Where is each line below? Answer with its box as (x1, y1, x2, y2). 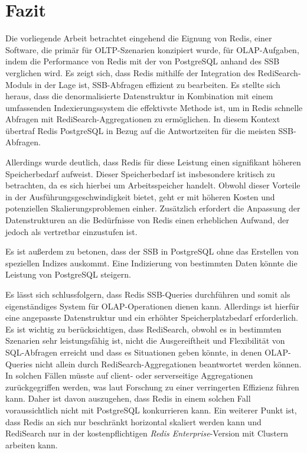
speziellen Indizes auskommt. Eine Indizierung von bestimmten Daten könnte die (5, 256, 298, 269)
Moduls (5, 78, 32, 90)
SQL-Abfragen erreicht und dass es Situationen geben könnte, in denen (5, 346, 262, 358)
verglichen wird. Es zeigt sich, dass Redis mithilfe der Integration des (5, 66, 255, 79)
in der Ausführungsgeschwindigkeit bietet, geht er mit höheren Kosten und (5, 190, 275, 203)
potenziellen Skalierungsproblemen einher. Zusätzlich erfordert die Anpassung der (5, 202, 301, 214)
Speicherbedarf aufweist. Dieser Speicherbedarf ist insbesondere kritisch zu (5, 167, 275, 180)
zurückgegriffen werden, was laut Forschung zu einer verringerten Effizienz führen (5, 380, 299, 393)
